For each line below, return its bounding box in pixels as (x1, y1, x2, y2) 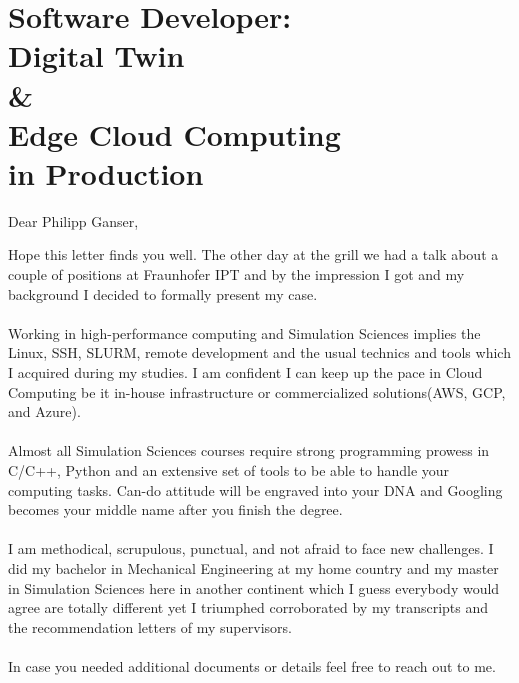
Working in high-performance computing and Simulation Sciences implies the (8, 322, 481, 343)
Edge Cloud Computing (8, 113, 341, 154)
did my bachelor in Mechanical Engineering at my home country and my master (8, 557, 499, 578)
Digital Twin (8, 35, 185, 76)
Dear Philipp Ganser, (8, 210, 139, 231)
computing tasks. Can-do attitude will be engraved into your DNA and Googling (8, 479, 503, 500)
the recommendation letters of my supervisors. (8, 616, 292, 637)
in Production (8, 152, 204, 193)
